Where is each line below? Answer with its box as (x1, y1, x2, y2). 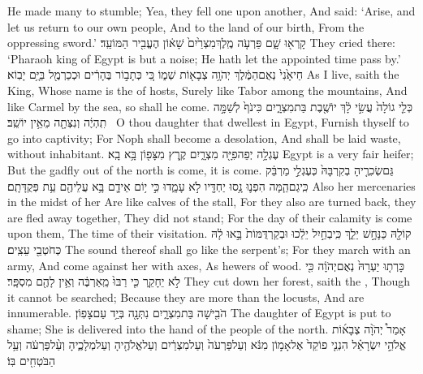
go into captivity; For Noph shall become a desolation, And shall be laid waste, (7, 129, 401, 146)
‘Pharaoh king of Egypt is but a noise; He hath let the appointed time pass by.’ (7, 49, 401, 67)
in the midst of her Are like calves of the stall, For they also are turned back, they (7, 193, 417, 210)
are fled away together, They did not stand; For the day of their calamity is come (7, 208, 412, 226)
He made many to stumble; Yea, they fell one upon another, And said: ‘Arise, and (7, 2, 416, 19)
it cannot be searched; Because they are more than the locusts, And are (7, 288, 365, 305)
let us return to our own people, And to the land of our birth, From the (7, 18, 365, 35)
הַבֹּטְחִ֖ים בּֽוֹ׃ (7, 352, 55, 369)
